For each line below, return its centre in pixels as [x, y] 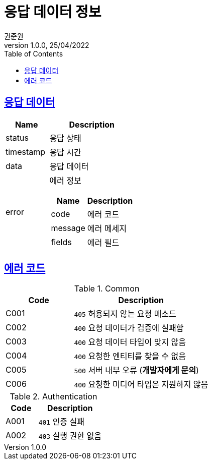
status [17, 137]
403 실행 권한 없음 [70, 436]
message [68, 228]
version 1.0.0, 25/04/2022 [47, 45]
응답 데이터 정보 [53, 12]
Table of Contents [34, 53]
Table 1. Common [107, 289]
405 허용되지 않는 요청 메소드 [125, 314]
